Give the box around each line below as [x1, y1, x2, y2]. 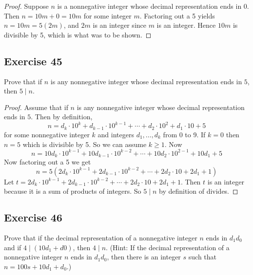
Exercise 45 [4, 53, 62, 68]
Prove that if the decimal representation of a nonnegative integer [4, 233, 197, 243]
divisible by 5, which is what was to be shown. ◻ [4, 29, 152, 39]
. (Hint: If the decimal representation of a [106, 242, 230, 252]
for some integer [83, 10, 132, 20]
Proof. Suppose [4, 1, 49, 11]
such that [188, 252, 217, 262]
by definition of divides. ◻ [159, 186, 238, 196]
